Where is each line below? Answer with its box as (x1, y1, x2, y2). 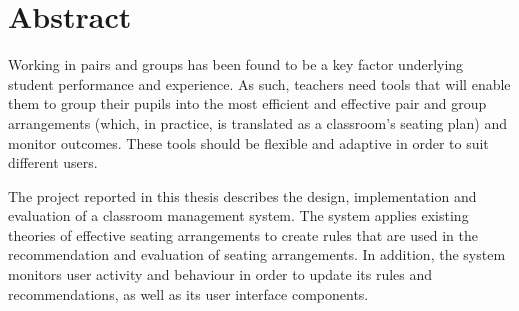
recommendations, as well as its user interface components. (8, 283, 369, 304)
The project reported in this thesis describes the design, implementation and (8, 185, 477, 206)
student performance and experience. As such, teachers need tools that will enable (8, 73, 511, 94)
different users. (8, 152, 98, 173)
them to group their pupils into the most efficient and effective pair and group (8, 93, 487, 114)
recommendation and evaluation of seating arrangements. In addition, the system (8, 244, 506, 265)
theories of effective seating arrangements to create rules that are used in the (8, 224, 478, 245)
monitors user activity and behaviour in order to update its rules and (8, 264, 433, 285)
